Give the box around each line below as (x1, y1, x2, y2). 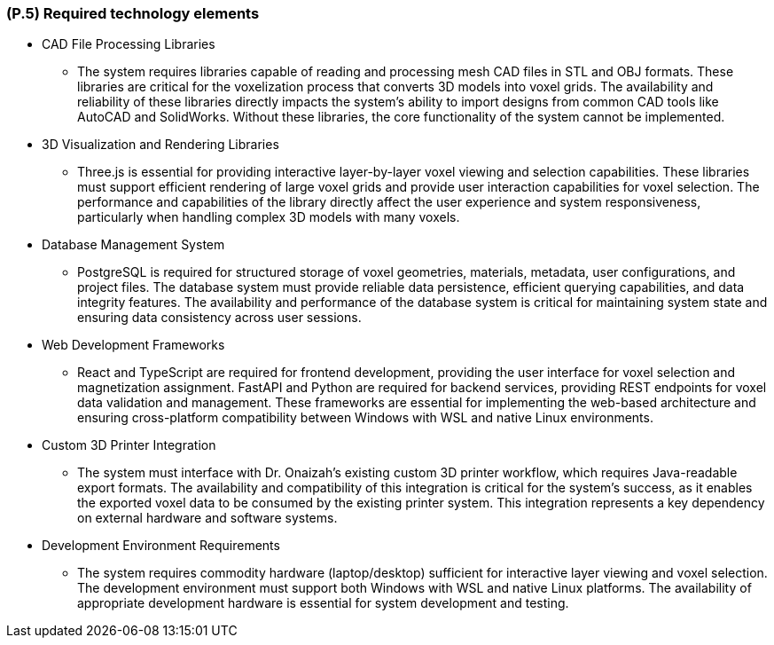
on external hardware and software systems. (77, 510, 338, 526)
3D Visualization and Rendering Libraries (42, 137, 279, 153)
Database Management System (42, 237, 225, 253)
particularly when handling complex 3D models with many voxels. (77, 209, 460, 225)
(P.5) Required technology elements (6, 4, 260, 22)
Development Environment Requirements (42, 538, 280, 554)
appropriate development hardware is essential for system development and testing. (77, 595, 569, 611)
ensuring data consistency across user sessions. (77, 310, 362, 326)
